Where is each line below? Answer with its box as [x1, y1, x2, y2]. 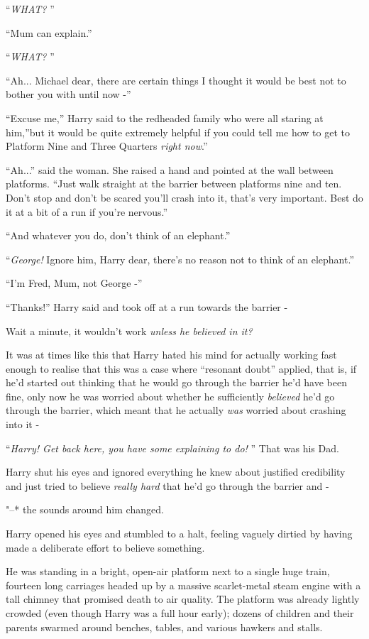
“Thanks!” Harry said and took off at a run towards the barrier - [6, 299, 288, 314]
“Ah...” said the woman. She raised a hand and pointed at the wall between [6, 162, 334, 177]
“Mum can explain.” [6, 25, 92, 40]
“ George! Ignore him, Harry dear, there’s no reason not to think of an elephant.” [6, 251, 354, 266]
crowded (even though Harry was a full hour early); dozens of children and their [6, 606, 354, 620]
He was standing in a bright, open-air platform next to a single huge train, [6, 564, 330, 579]
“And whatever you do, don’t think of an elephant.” [6, 228, 231, 243]
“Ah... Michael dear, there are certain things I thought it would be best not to [6, 72, 346, 87]
